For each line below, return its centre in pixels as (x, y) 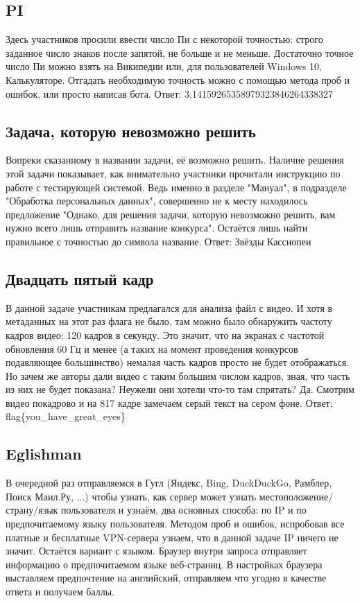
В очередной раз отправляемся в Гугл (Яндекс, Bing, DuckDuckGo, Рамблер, (169, 483)
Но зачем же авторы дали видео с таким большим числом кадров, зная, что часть (178, 375)
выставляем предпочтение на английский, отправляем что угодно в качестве (166, 578)
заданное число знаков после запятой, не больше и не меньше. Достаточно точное (180, 52)
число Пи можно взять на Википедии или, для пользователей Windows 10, (164, 66)
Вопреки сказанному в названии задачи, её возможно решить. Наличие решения (175, 160)
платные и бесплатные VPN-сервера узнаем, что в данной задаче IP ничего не (172, 537)
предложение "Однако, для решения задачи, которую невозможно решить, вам (171, 214)
